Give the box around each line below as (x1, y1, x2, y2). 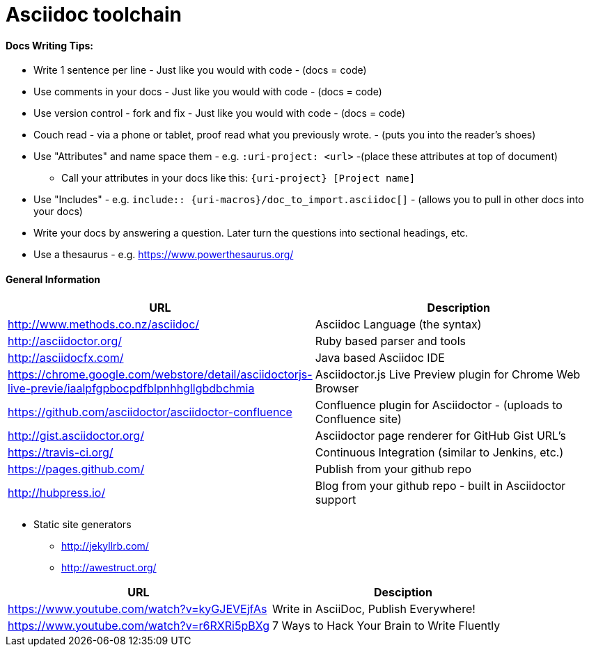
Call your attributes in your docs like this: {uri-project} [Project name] (61, 172, 416, 184)
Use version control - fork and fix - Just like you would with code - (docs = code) (33, 107, 406, 120)
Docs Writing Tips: (6, 39, 93, 51)
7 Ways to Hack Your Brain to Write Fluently (272, 618, 501, 633)
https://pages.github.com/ (8, 461, 145, 476)
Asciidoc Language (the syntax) (315, 317, 482, 331)
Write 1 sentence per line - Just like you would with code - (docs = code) (33, 64, 367, 77)
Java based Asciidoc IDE (315, 350, 445, 365)
